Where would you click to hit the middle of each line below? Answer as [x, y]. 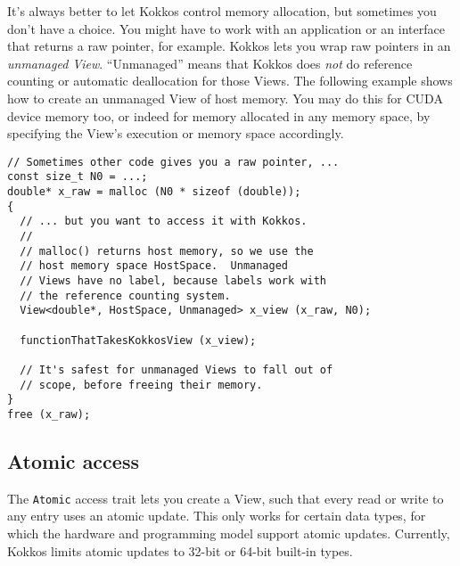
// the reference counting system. [125, 295]
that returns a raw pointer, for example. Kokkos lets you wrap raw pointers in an [229, 46]
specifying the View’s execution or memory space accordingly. [176, 133]
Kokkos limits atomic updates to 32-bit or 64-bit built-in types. [180, 550]
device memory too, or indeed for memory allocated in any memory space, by [219, 115]
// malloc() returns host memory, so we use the [167, 251]
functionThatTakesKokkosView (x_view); [138, 340]
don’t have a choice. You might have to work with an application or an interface [226, 28]
